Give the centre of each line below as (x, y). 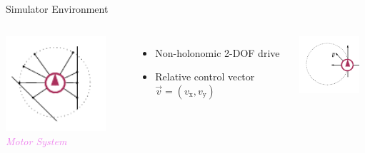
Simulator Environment (57, 9)
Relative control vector (205, 76)
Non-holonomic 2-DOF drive (217, 52)
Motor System (36, 141)
